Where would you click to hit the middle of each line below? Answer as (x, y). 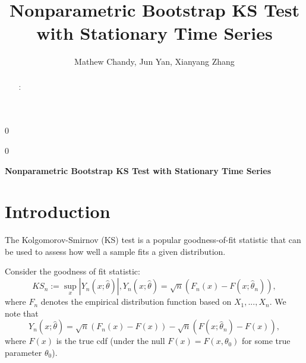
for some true (266, 341)
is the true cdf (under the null (111, 341)
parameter (23, 352)
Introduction (58, 211)
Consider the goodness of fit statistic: (72, 271)
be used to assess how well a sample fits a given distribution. (115, 251)
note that (22, 313)
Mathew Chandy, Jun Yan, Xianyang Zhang (154, 61)
